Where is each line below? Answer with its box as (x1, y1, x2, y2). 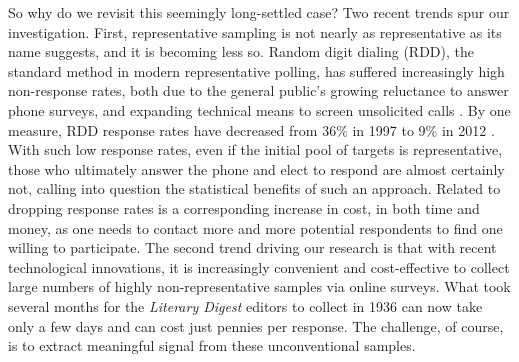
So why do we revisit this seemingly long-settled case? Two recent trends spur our (8, 2, 510, 22)
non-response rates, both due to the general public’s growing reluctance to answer (8, 80, 509, 101)
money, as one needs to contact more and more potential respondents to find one (8, 217, 503, 238)
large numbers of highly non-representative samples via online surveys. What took (8, 276, 511, 297)
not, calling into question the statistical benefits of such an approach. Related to (8, 178, 501, 199)
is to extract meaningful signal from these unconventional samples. (8, 335, 416, 356)
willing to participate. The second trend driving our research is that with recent (8, 237, 497, 258)
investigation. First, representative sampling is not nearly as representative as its (8, 21, 502, 42)
